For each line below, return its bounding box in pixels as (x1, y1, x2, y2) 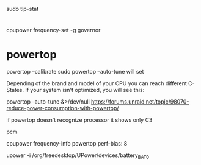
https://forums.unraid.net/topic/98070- (90, 98, 189, 105)
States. (6, 86, 24, 94)
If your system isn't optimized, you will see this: (25, 86, 145, 94)
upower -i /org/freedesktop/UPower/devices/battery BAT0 (6, 152, 150, 160)
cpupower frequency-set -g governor (6, 27, 101, 34)
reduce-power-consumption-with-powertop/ (6, 105, 119, 112)
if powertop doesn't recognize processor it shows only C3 (6, 116, 153, 124)
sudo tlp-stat (6, 5, 39, 12)
